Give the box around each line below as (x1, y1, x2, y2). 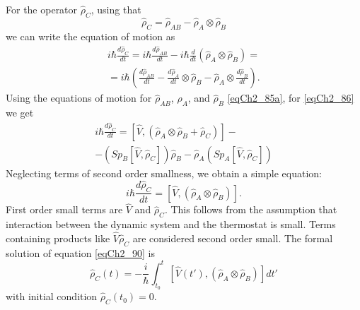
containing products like (6, 231, 110, 246)
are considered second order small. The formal (132, 231, 333, 246)
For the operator (6, 2, 78, 16)
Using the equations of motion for (6, 90, 152, 105)
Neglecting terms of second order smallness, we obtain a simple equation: (6, 165, 322, 180)
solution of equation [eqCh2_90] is (6, 245, 155, 260)
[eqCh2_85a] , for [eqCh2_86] (227, 90, 354, 105)
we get (6, 105, 34, 120)
